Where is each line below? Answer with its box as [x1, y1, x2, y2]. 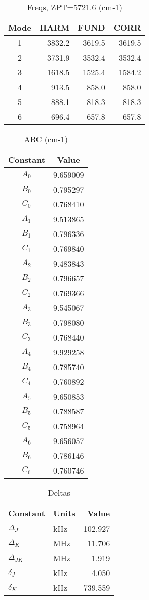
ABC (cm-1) [24, 133, 68, 145]
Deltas [48, 487, 70, 499]
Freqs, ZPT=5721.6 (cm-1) [27, 1, 123, 13]
